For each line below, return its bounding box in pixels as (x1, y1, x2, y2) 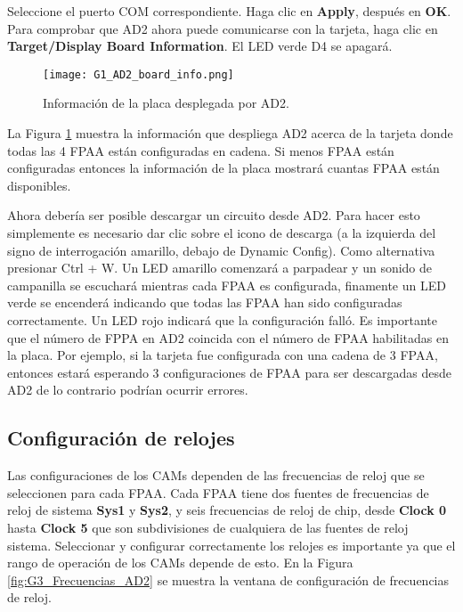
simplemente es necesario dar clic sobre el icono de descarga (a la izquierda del (7, 224, 436, 241)
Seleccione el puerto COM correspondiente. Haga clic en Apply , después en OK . (7, 2, 451, 20)
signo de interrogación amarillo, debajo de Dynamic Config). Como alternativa (7, 241, 435, 259)
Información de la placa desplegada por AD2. (43, 94, 289, 112)
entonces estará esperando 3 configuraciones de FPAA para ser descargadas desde (7, 363, 451, 381)
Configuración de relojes (7, 424, 235, 452)
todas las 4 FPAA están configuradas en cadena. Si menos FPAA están (7, 141, 394, 159)
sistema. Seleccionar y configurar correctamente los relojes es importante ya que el (7, 535, 456, 554)
